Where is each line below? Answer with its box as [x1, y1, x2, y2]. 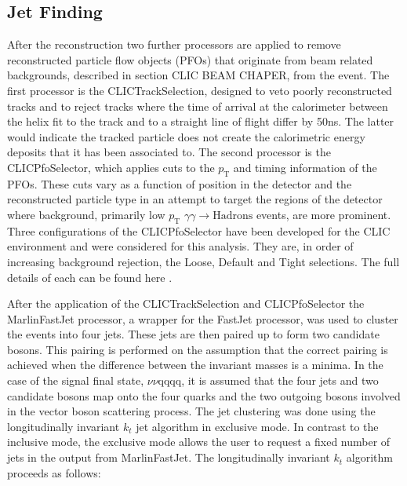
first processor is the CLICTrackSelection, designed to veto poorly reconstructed [7, 82, 392, 98]
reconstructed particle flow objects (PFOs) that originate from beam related [7, 51, 373, 68]
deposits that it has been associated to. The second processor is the [7, 144, 331, 160]
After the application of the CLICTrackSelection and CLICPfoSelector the [7, 295, 365, 312]
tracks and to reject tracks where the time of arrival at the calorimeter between [7, 97, 388, 114]
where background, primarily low [7, 206, 165, 222]
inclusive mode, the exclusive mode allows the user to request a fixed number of [7, 433, 391, 450]
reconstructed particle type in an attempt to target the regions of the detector [7, 191, 383, 207]
